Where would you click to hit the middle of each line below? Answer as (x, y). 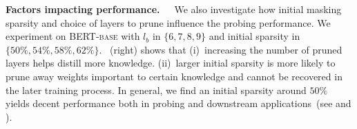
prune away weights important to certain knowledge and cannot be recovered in (174, 76)
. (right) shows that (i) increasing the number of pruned (221, 49)
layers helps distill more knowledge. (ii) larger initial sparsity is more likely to (171, 63)
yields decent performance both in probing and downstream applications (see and (178, 103)
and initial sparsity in (254, 36)
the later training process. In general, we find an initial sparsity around (156, 90)
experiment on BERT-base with (73, 36)
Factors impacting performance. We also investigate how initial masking (174, 9)
